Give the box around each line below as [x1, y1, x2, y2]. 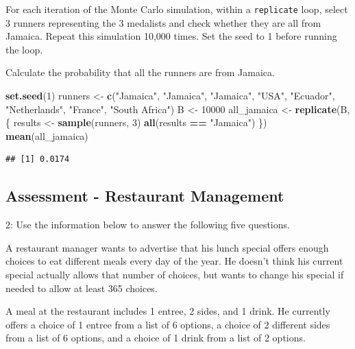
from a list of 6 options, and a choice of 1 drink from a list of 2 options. [5, 330, 306, 345]
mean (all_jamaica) [5, 128, 88, 143]
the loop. [5, 42, 43, 56]
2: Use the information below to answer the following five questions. [5, 217, 290, 232]
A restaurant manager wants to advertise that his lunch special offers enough [5, 240, 329, 254]
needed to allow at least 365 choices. [5, 280, 158, 295]
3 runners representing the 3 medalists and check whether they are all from [5, 15, 321, 29]
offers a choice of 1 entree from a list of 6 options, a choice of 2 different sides [5, 317, 330, 331]
